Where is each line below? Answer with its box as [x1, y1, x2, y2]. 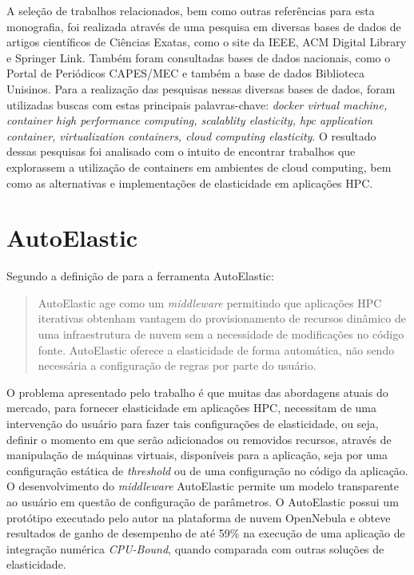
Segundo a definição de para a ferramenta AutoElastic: [6, 268, 274, 284]
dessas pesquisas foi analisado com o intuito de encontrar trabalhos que [6, 143, 356, 160]
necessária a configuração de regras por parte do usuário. [38, 357, 316, 374]
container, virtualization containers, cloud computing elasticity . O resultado [6, 127, 376, 144]
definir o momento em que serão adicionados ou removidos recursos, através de [6, 430, 392, 447]
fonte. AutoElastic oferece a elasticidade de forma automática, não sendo [38, 341, 395, 358]
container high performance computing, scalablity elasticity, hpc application [6, 112, 373, 129]
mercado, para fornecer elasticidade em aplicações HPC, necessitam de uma [6, 399, 376, 416]
